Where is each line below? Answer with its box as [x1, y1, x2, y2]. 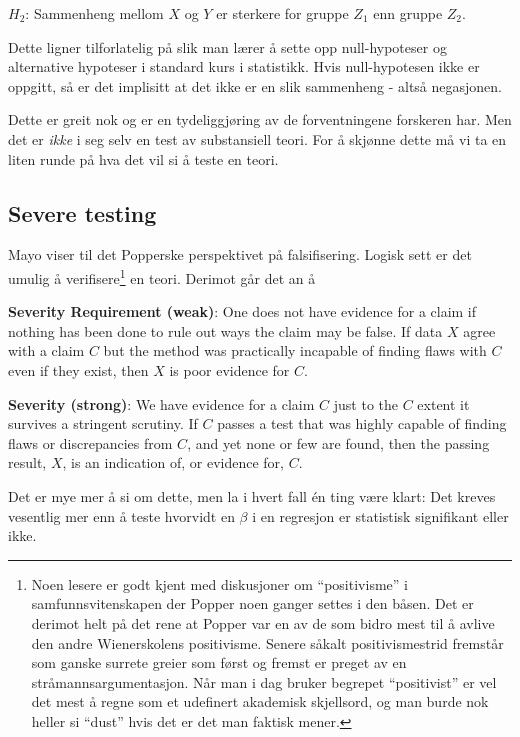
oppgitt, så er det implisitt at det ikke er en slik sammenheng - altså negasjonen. [8, 75, 503, 96]
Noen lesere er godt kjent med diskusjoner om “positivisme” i [31, 573, 408, 594]
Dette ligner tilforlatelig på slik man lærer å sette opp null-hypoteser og [8, 36, 447, 57]
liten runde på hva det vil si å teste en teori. [8, 148, 279, 169]
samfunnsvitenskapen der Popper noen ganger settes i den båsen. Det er [31, 593, 474, 614]
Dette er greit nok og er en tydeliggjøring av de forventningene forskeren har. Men [8, 109, 512, 130]
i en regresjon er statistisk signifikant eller [252, 505, 509, 526]
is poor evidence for [169, 359, 290, 380]
